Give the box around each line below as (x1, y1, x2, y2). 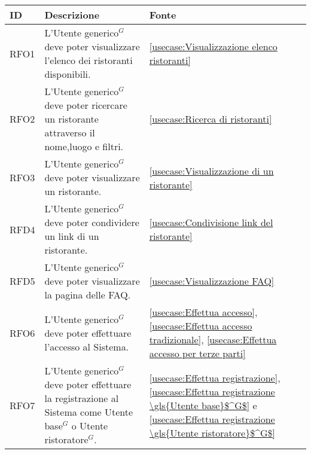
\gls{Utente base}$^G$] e (149, 398, 257, 412)
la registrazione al (44, 391, 119, 405)
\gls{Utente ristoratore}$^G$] (149, 425, 276, 440)
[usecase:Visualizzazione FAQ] (149, 274, 275, 288)
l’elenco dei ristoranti (44, 53, 133, 67)
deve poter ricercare (44, 98, 127, 112)
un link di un (44, 229, 99, 243)
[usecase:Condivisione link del (149, 215, 273, 229)
